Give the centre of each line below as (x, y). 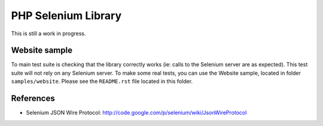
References (33, 99)
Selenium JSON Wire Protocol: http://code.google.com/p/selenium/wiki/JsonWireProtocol (136, 113)
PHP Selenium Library (66, 16)
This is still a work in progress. (48, 33)
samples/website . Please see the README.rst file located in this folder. (102, 81)
